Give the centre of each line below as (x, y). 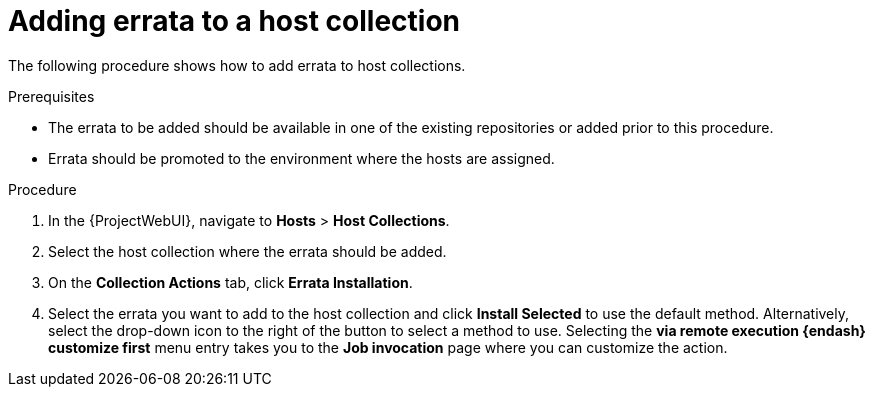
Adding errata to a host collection (234, 21)
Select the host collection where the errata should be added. (247, 251)
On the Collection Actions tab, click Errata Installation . (230, 282)
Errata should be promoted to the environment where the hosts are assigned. (301, 158)
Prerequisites (51, 96)
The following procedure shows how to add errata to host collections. (237, 65)
